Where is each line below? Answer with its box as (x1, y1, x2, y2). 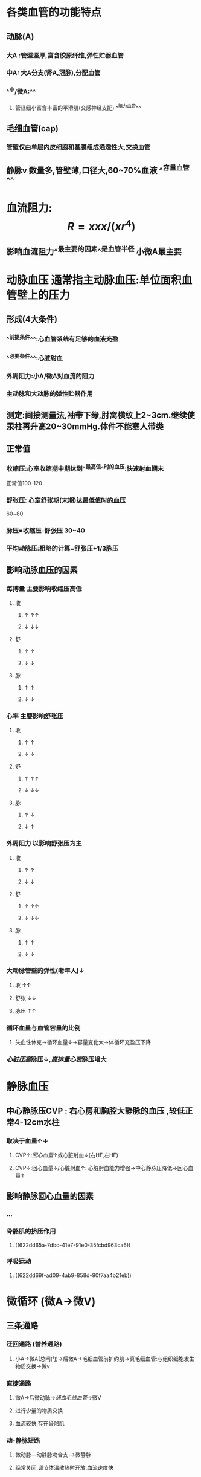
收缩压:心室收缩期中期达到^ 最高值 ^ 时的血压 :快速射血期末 (6, 464, 164, 473)
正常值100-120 (6, 480, 42, 487)
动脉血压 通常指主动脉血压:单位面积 (6, 273, 182, 287)
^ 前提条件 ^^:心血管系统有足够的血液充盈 (6, 334, 119, 343)
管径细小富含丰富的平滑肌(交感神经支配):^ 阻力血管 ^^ (14, 103, 141, 111)
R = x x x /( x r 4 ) (67, 217, 136, 233)
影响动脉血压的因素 (6, 564, 78, 575)
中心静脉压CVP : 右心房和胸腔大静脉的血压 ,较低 (6, 1105, 185, 1116)
